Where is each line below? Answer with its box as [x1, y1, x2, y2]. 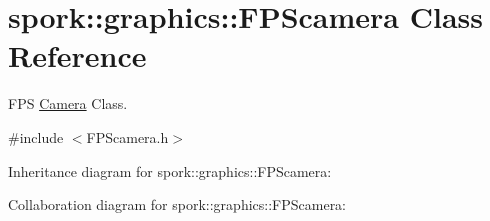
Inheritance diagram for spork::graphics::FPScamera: [8, 160, 332, 181]
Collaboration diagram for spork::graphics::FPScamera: [8, 194, 347, 215]
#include [8, 126, 64, 147]
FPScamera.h [86, 126, 169, 147]
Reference [8, 35, 147, 76]
